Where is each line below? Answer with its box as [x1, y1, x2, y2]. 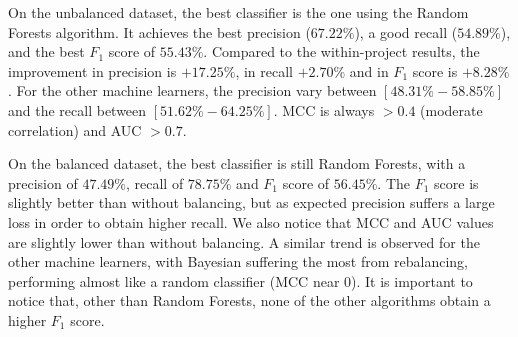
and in [349, 60, 389, 81]
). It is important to [351, 270, 473, 291]
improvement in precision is [8, 60, 177, 81]
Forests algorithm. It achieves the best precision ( [8, 21, 311, 42]
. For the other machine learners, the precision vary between [8, 80, 377, 101]
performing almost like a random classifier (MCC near [8, 270, 340, 291]
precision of [8, 172, 78, 193]
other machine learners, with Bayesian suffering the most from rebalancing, [8, 251, 468, 272]
